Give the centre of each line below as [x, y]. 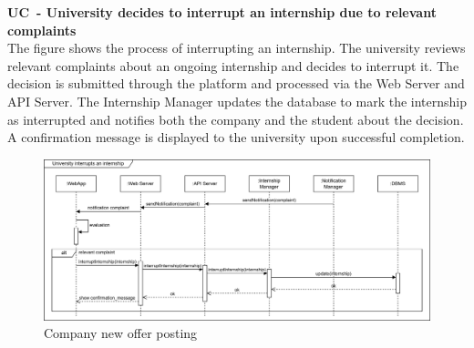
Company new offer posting [121, 333]
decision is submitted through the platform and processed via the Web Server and [236, 83]
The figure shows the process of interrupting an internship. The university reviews [237, 48]
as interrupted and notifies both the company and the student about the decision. [236, 119]
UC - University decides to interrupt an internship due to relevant [222, 12]
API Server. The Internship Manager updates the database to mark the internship [237, 101]
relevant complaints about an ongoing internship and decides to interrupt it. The [233, 65]
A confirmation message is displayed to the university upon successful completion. [236, 137]
